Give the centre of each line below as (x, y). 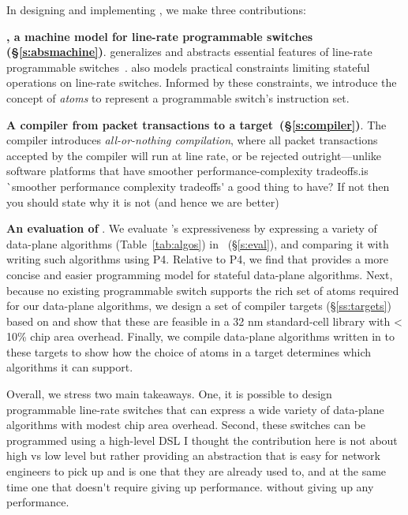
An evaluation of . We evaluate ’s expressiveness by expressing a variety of (192, 228)
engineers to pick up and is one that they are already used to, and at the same (197, 471)
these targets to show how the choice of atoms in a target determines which (189, 351)
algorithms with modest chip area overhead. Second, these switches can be (186, 425)
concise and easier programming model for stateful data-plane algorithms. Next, (200, 274)
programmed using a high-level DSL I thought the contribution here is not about (202, 440)
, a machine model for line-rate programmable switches (160, 36)
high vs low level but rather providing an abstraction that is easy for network (193, 455)
